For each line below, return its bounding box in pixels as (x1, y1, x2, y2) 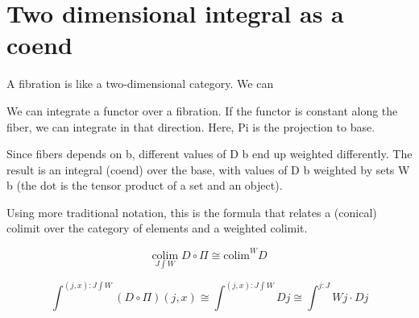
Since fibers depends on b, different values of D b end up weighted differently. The (6, 145, 413, 162)
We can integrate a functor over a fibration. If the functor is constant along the (6, 102, 398, 119)
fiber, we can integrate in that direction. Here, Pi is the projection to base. (6, 118, 375, 135)
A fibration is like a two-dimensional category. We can (6, 75, 274, 92)
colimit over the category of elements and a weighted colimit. (6, 220, 308, 236)
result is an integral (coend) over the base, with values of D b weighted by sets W (6, 161, 410, 178)
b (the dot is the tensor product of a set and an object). (6, 177, 283, 194)
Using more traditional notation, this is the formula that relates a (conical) (6, 203, 377, 220)
